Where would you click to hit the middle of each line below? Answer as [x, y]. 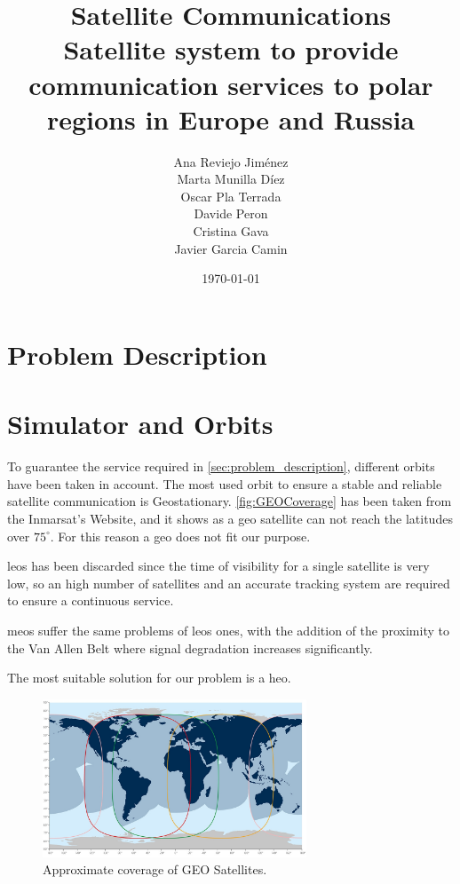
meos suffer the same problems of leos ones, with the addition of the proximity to [228, 630]
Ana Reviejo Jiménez [231, 161]
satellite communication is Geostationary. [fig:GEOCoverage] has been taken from [230, 501]
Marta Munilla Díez [231, 179]
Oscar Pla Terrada [231, 196]
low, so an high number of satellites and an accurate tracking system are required [229, 583]
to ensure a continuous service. [91, 600]
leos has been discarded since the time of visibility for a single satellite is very [218, 566]
